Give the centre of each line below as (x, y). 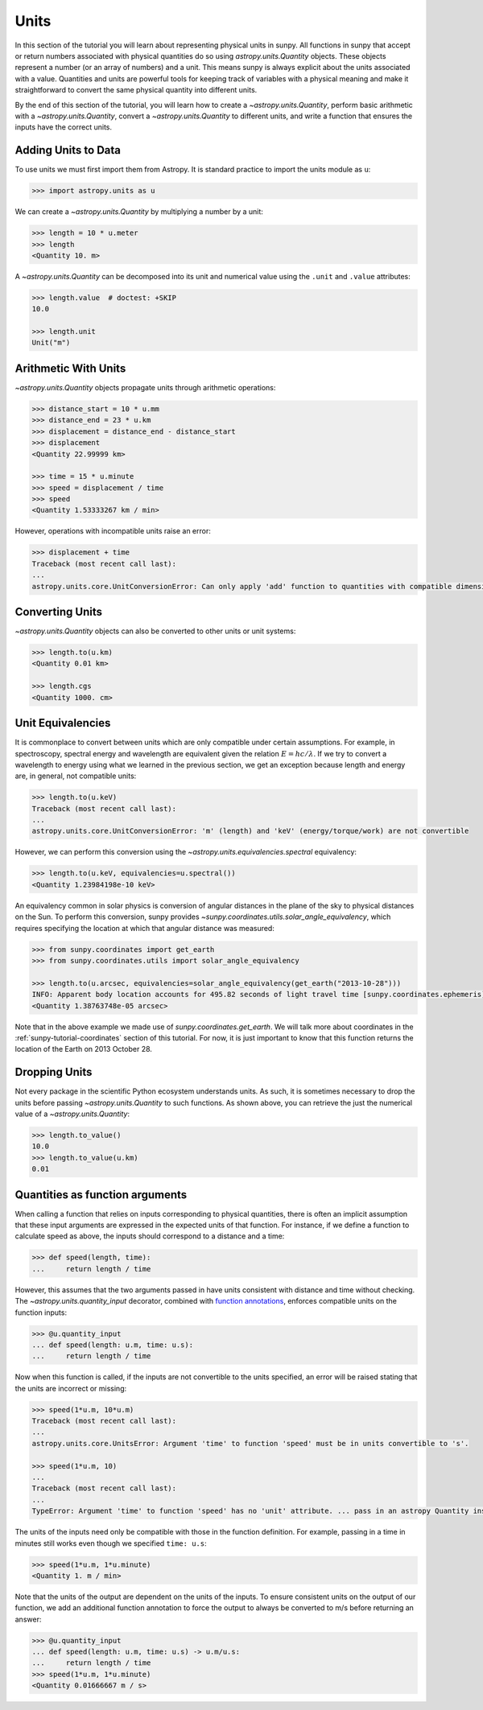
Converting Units (58, 612)
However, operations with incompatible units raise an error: (113, 531)
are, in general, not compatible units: (76, 776)
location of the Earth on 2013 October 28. (84, 1049)
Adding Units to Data (68, 150)
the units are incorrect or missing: (71, 1388)
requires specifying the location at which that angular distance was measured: (145, 928)
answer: (28, 1619)
